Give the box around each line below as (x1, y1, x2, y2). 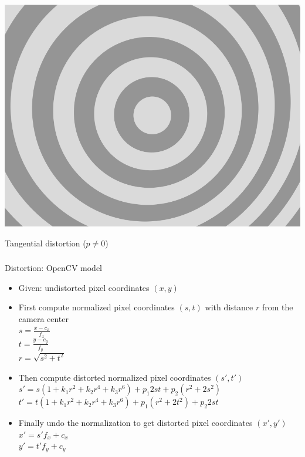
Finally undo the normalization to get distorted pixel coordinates (18, 417, 253, 429)
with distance (205, 301, 253, 313)
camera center (18, 312, 69, 324)
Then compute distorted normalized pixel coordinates (18, 371, 211, 383)
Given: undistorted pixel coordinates (18, 281, 150, 293)
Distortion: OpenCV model (5, 262, 102, 274)
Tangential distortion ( (5, 236, 86, 249)
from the (262, 301, 293, 313)
